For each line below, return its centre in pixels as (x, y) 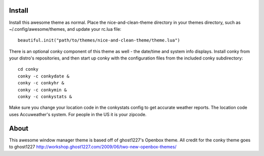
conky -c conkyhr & (41, 83)
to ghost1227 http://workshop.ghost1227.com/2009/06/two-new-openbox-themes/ (93, 147)
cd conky (28, 69)
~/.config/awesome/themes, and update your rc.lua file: (65, 29)
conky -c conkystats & (45, 97)
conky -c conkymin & (42, 90)
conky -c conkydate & (44, 76)
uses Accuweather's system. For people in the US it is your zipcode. (78, 114)
